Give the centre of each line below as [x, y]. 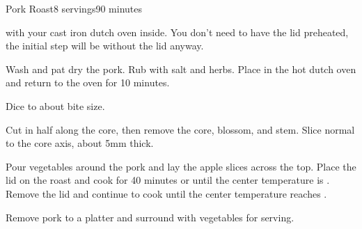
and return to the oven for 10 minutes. [88, 82]
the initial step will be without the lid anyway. [105, 46]
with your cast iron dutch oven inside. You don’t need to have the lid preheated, [177, 32]
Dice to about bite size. [55, 105]
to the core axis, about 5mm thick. [80, 143]
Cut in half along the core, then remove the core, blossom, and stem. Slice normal [180, 129]
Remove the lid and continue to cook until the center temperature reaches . [166, 193]
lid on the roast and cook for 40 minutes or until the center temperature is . [168, 180]
